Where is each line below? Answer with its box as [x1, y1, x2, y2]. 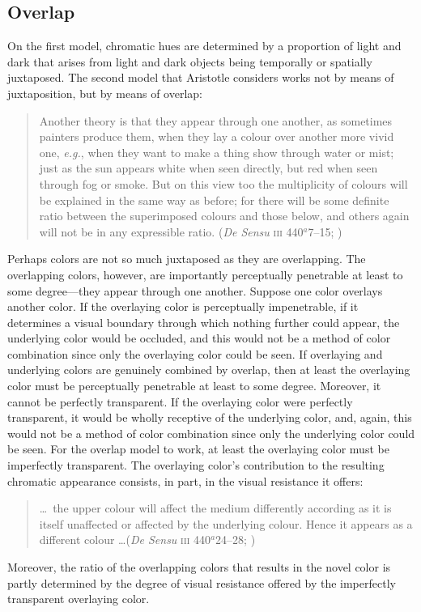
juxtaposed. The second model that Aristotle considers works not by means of [7, 69, 394, 86]
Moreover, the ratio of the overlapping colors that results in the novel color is [7, 559, 391, 576]
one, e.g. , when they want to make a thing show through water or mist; [39, 143, 394, 160]
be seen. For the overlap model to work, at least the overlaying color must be [7, 440, 389, 457]
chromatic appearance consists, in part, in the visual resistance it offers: [7, 472, 364, 489]
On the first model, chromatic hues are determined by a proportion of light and [7, 37, 402, 54]
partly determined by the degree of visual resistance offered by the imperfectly [7, 574, 396, 591]
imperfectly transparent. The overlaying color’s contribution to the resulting [7, 457, 385, 474]
